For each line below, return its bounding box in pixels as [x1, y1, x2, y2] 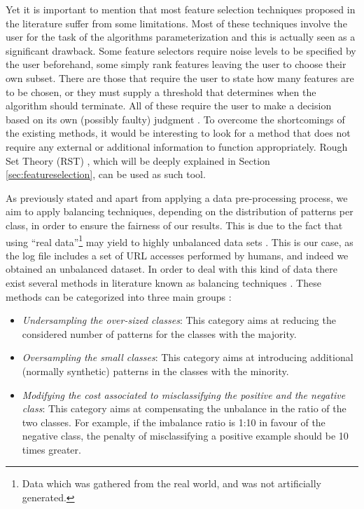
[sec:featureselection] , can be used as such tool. [6, 167, 206, 182]
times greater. [22, 442, 81, 456]
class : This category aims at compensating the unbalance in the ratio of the [22, 401, 346, 416]
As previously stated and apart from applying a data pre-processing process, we [6, 190, 348, 205]
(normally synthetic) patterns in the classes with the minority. [22, 363, 289, 378]
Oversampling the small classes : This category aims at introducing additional [22, 350, 353, 365]
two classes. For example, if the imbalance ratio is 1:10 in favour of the [22, 414, 325, 429]
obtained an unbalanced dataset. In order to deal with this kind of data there [6, 262, 337, 276]
